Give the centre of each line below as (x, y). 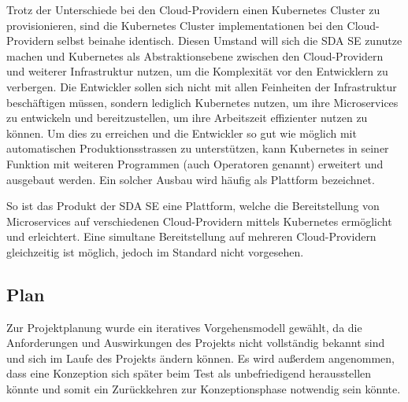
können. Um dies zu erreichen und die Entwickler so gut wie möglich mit (182, 133)
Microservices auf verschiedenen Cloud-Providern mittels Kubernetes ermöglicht (199, 221)
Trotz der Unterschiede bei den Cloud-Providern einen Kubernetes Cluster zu (193, 9)
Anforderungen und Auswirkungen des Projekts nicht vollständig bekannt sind (196, 343)
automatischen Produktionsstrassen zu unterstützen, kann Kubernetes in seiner (198, 148)
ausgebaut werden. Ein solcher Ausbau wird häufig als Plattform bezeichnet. (191, 179)
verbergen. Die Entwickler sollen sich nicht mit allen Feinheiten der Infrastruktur (202, 86)
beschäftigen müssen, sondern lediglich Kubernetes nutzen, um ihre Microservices (202, 102)
